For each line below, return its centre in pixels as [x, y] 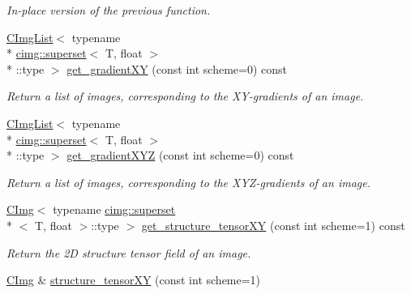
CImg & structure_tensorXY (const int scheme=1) [134, 280]
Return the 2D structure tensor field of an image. [129, 252]
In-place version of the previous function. [109, 10]
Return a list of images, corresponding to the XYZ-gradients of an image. [188, 182]
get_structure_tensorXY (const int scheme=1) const [273, 225]
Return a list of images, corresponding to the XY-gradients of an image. [185, 96]
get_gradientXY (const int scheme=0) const [177, 68]
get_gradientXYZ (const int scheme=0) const [180, 155]
